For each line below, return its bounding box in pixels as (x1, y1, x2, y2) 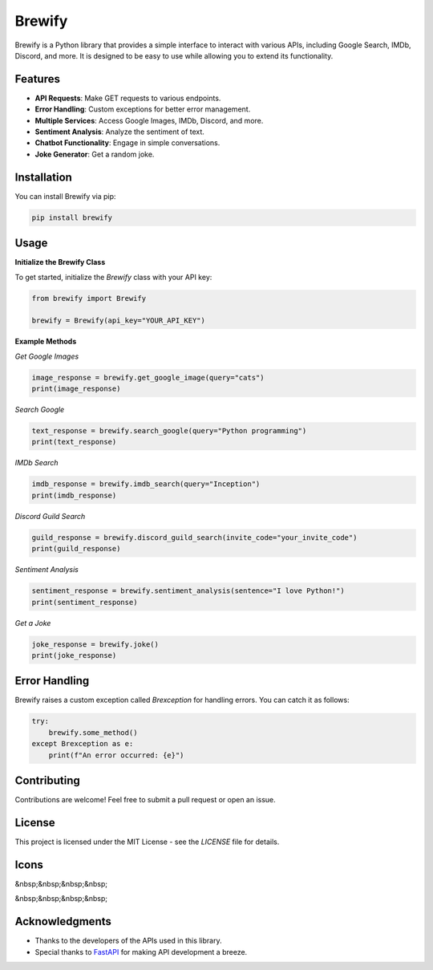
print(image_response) (31, 384, 121, 393)
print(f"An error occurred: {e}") (48, 750, 184, 760)
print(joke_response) (31, 651, 117, 660)
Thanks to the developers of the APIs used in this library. (34, 936, 222, 946)
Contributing (14, 773, 80, 787)
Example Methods (14, 337, 77, 347)
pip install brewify (31, 213, 112, 222)
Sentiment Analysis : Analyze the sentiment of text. (34, 127, 204, 136)
